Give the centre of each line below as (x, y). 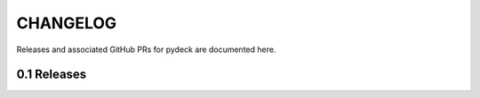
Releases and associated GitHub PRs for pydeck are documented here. (146, 49)
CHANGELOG (67, 23)
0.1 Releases (52, 75)
